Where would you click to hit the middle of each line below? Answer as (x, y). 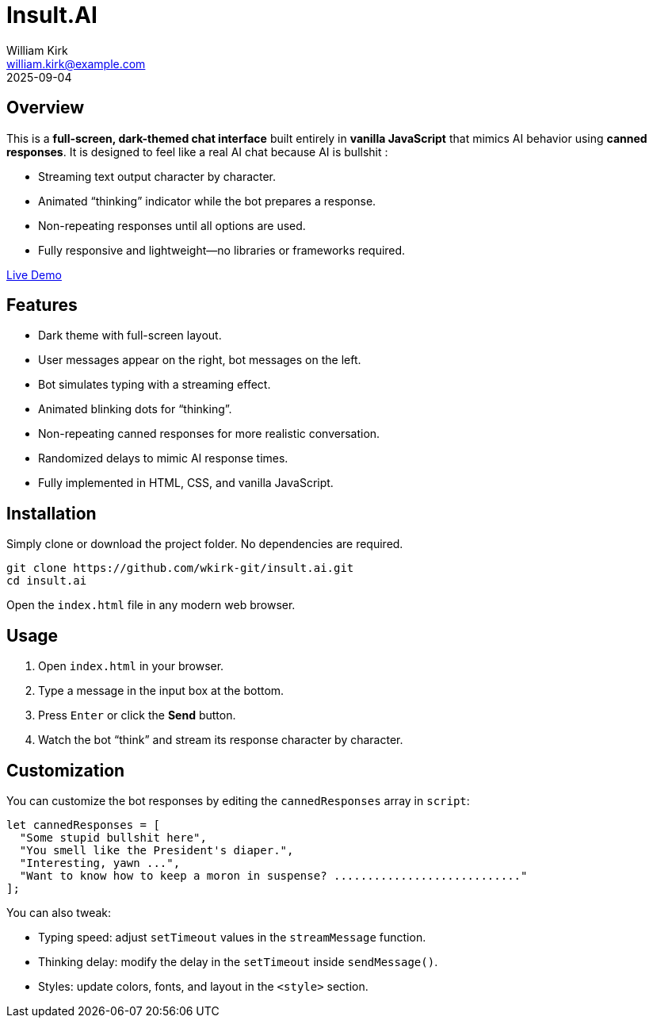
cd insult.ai (47, 581)
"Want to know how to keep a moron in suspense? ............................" (273, 875)
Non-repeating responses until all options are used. (172, 225)
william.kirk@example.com (76, 63)
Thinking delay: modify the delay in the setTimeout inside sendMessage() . (238, 961)
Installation (52, 513)
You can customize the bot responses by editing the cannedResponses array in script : (238, 800)
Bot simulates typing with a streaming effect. (155, 385)
